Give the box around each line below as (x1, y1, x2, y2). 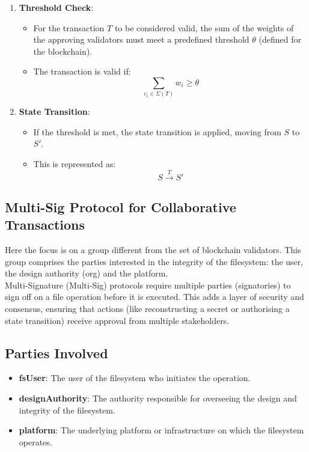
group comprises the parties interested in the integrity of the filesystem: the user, (5, 255, 304, 267)
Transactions (5, 215, 85, 234)
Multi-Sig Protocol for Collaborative (5, 197, 236, 216)
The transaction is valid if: (33, 65, 131, 78)
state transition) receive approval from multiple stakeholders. (5, 314, 230, 326)
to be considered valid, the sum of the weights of (114, 21, 294, 34)
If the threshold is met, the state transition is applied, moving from (33, 125, 281, 138)
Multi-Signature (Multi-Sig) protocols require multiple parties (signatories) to (5, 278, 291, 291)
